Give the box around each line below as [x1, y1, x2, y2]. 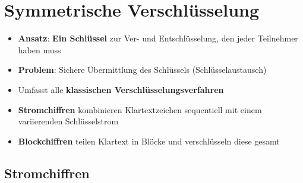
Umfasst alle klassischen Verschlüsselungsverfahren [18, 83, 224, 95]
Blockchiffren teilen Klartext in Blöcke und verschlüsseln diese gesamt [18, 134, 280, 147]
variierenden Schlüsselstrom [18, 115, 119, 127]
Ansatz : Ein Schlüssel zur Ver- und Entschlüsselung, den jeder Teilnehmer [18, 32, 298, 44]
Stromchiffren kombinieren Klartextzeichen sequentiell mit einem [18, 103, 262, 115]
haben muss [18, 43, 61, 56]
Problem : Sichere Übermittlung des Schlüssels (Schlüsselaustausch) [18, 63, 267, 76]
